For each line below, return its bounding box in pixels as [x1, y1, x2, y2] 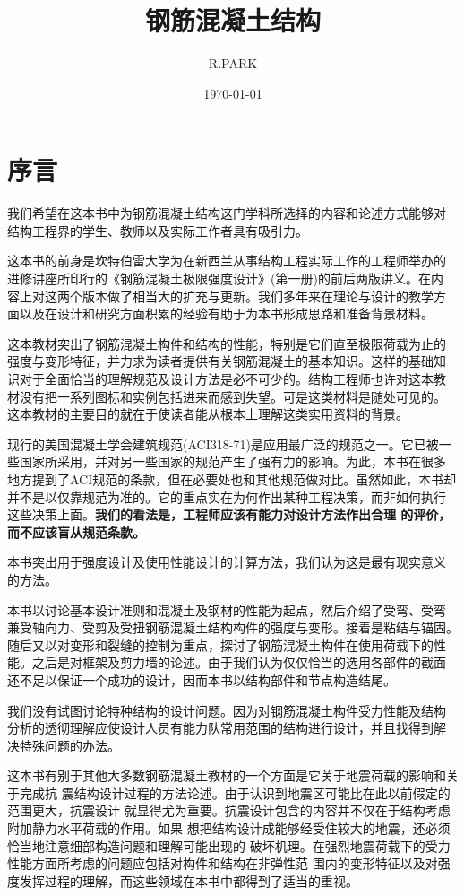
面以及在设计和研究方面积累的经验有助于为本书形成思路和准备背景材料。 [7, 304, 434, 323]
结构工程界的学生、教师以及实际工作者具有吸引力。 [7, 221, 308, 239]
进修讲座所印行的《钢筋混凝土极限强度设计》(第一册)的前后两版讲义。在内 [7, 269, 443, 288]
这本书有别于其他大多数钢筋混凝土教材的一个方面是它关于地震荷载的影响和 [7, 766, 446, 785]
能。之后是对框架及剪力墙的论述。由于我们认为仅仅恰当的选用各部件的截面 [7, 653, 446, 672]
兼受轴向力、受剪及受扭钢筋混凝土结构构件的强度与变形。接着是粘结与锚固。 [7, 618, 459, 637]
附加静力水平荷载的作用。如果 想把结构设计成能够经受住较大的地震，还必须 [7, 819, 451, 838]
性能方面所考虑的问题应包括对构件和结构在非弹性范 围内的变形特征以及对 [7, 854, 438, 873]
